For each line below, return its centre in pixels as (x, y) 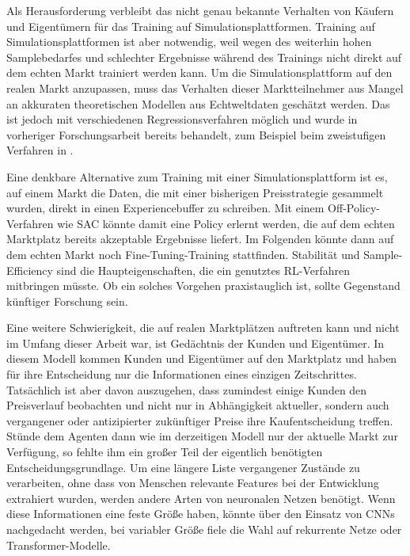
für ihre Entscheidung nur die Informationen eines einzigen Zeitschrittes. (182, 374)
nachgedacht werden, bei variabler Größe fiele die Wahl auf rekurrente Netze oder (204, 529)
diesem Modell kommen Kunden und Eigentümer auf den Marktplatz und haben (202, 358)
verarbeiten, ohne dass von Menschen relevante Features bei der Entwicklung (193, 483)
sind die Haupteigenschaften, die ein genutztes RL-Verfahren (203, 270)
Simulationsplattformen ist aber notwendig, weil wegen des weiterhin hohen (189, 42)
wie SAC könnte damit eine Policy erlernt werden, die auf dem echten (226, 223)
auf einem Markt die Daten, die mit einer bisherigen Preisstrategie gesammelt (195, 192)
